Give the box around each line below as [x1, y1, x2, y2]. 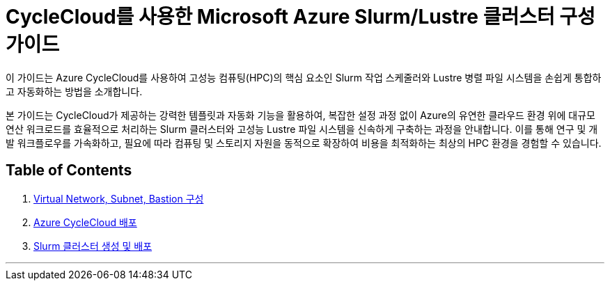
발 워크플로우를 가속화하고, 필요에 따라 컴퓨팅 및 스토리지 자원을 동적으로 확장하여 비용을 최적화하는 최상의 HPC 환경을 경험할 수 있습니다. [6, 136, 602, 149]
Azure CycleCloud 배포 [33, 216, 137, 228]
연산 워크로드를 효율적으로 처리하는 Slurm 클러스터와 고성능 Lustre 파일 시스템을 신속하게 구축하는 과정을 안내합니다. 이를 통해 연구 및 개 [6, 122, 598, 135]
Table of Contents [6, 161, 132, 180]
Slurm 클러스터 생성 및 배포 [33, 239, 152, 252]
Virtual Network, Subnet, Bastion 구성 [33, 192, 204, 205]
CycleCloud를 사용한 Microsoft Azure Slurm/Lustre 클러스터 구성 [6, 5, 595, 29]
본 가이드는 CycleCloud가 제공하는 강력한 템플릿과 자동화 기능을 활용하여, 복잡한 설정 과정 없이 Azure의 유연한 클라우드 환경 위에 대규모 [6, 109, 595, 121]
